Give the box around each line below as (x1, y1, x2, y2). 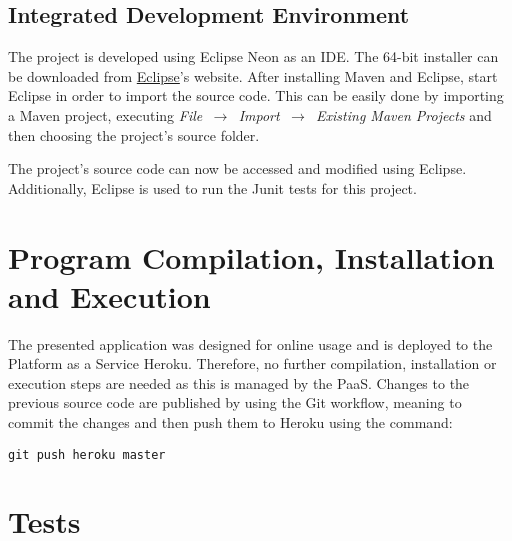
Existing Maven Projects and (316, 104, 492, 125)
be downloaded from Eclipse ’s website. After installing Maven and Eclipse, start (8, 65, 498, 86)
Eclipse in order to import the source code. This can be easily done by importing (8, 85, 504, 106)
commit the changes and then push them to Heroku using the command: (8, 412, 453, 433)
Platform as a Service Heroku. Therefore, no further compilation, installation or (8, 353, 497, 374)
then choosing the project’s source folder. (8, 124, 260, 145)
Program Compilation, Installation (8, 236, 495, 277)
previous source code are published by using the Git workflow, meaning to (8, 392, 462, 413)
